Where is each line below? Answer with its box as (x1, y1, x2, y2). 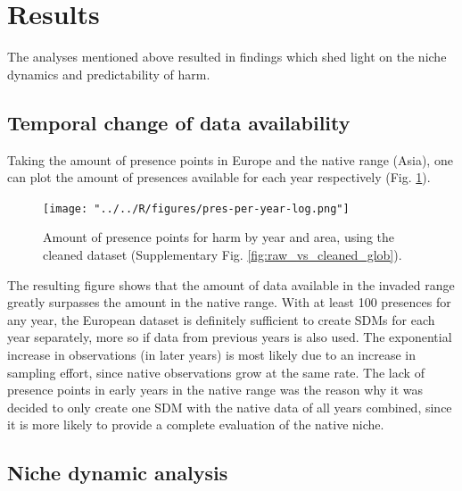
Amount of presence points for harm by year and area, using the (43, 228, 394, 246)
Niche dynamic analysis (7, 459, 228, 487)
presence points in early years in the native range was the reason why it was (7, 380, 424, 399)
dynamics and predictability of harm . (7, 64, 210, 83)
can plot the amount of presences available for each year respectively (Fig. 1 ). (7, 168, 431, 187)
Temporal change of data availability (7, 108, 351, 136)
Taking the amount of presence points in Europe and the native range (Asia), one (7, 150, 453, 169)
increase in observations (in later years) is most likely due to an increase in (7, 345, 417, 363)
